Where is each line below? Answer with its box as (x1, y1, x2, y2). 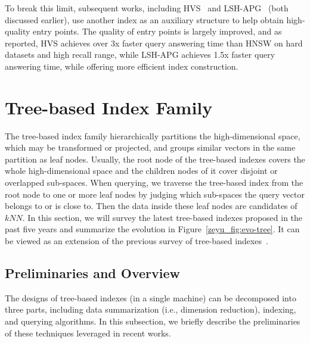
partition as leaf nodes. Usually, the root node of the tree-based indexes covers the (5, 152, 305, 165)
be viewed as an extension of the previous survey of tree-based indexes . (5, 235, 268, 247)
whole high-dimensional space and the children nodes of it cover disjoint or (5, 164, 278, 177)
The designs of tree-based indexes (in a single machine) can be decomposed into (5, 291, 296, 304)
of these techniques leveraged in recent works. (5, 326, 171, 339)
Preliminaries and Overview (5, 264, 181, 282)
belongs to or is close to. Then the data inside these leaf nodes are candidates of (5, 199, 297, 212)
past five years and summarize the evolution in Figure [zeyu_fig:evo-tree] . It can (5, 223, 300, 235)
